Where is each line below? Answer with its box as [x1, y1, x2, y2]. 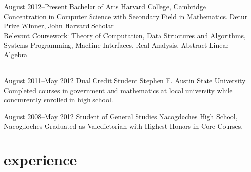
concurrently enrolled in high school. [4, 95, 113, 105]
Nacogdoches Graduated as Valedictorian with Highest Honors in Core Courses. [4, 121, 243, 131]
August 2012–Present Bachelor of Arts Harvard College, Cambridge [4, 1, 206, 11]
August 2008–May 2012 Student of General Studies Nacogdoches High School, [4, 111, 238, 121]
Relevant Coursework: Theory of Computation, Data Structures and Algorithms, [4, 30, 246, 40]
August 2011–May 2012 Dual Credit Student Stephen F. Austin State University [4, 75, 246, 86]
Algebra [4, 49, 27, 59]
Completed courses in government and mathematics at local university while [4, 85, 233, 95]
